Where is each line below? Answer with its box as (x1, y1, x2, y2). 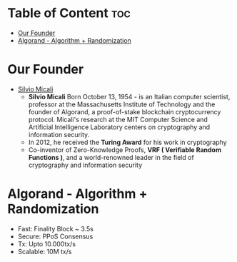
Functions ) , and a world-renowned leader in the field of (28, 153, 194, 161)
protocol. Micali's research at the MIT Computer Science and (28, 115, 208, 124)
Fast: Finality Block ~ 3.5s (17, 224, 94, 233)
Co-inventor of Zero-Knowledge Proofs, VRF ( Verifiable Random (28, 145, 221, 154)
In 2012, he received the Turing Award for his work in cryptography (28, 138, 227, 146)
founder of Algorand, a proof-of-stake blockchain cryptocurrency (28, 107, 221, 116)
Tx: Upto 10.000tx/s (17, 239, 76, 248)
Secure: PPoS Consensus (17, 232, 94, 241)
